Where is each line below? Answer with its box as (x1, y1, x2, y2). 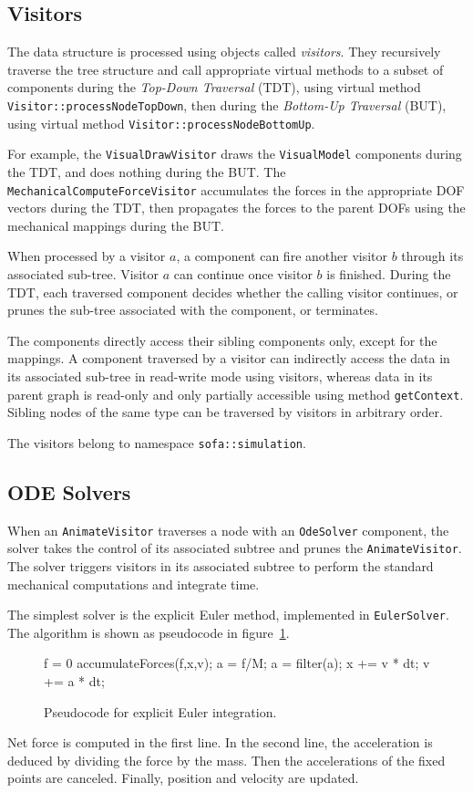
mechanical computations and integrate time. (7, 574, 260, 593)
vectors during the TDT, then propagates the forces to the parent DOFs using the (7, 198, 466, 217)
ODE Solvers (7, 477, 131, 506)
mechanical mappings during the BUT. (7, 215, 224, 235)
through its (401, 246, 464, 266)
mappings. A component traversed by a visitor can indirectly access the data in (7, 349, 450, 368)
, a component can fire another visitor (176, 246, 388, 266)
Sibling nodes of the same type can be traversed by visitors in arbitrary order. (7, 402, 443, 422)
